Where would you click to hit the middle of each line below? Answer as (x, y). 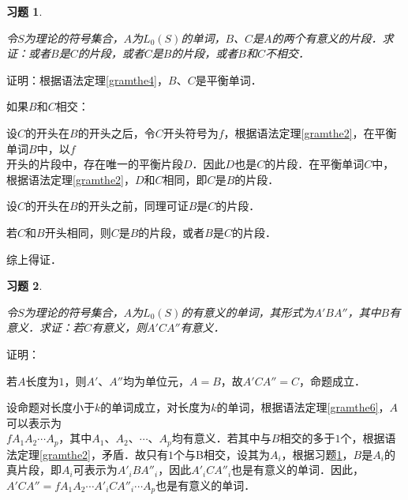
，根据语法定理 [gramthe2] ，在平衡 (310, 132)
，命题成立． (333, 380)
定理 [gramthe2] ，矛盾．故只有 (92, 454)
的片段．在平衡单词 (314, 164)
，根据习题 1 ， (317, 454)
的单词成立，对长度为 (156, 407)
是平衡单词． (228, 79)
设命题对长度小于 (51, 407)
